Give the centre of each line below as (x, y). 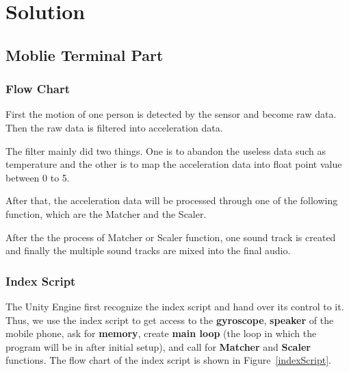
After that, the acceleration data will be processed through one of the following (172, 200)
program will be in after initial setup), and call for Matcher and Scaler (158, 346)
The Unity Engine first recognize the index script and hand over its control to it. (175, 306)
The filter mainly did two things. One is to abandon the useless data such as (166, 150)
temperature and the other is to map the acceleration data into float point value (174, 164)
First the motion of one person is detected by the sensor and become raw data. (171, 114)
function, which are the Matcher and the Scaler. (106, 213)
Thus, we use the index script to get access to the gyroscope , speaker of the (170, 320)
